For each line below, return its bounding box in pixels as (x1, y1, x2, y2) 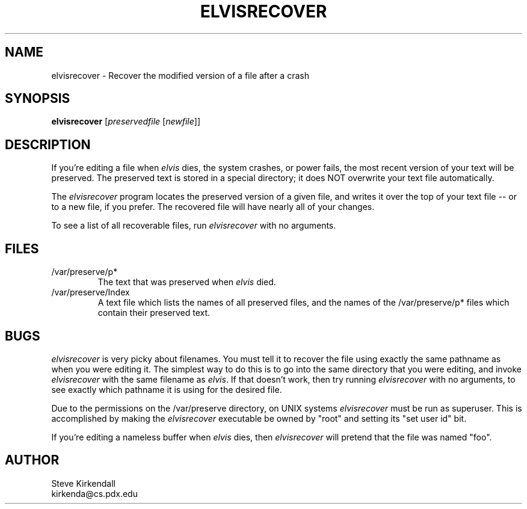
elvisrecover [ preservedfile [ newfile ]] (51, 116, 201, 127)
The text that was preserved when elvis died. (97, 277, 276, 288)
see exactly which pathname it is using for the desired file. (51, 384, 282, 395)
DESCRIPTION (5, 137, 91, 152)
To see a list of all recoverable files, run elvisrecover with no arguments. (51, 220, 336, 231)
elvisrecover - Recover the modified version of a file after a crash (51, 70, 309, 81)
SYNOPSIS (5, 91, 70, 106)
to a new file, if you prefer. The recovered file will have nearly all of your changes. (51, 202, 375, 212)
